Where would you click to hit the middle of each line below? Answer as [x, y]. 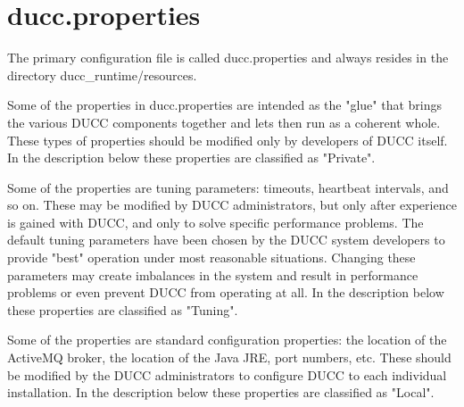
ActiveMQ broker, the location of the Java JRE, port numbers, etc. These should [229, 357]
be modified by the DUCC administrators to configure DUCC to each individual [227, 374]
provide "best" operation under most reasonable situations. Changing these [211, 257]
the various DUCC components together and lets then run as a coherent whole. [224, 122]
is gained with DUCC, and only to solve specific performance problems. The [215, 222]
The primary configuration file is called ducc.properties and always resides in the [228, 58]
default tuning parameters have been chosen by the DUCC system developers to [226, 240]
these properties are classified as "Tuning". [123, 309]
